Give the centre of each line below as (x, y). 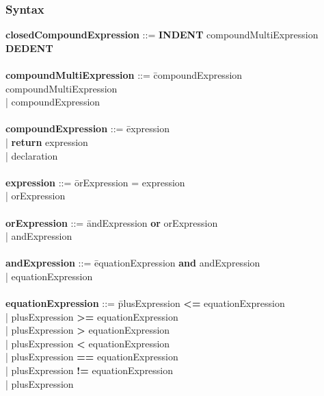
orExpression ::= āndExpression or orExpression (112, 222)
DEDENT (29, 48)
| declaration (32, 155)
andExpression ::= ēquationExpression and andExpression (133, 263)
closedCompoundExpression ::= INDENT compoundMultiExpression (162, 35)
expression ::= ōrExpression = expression (95, 182)
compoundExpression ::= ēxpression (87, 128)
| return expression (47, 141)
